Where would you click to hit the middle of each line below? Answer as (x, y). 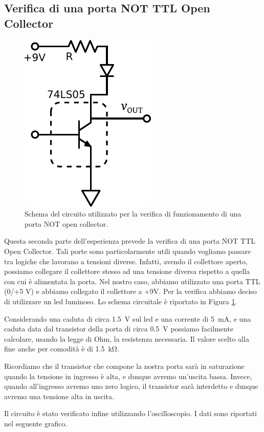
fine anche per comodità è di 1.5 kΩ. (62, 349)
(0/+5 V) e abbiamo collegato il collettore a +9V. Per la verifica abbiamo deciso (130, 291)
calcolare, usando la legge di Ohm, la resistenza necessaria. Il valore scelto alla (127, 338)
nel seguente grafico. (36, 423)
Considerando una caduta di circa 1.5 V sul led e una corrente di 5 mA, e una (128, 318)
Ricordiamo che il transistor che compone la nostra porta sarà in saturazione (124, 366)
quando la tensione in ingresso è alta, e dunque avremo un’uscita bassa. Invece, (128, 376)
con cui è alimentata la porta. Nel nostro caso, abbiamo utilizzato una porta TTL (132, 281)
